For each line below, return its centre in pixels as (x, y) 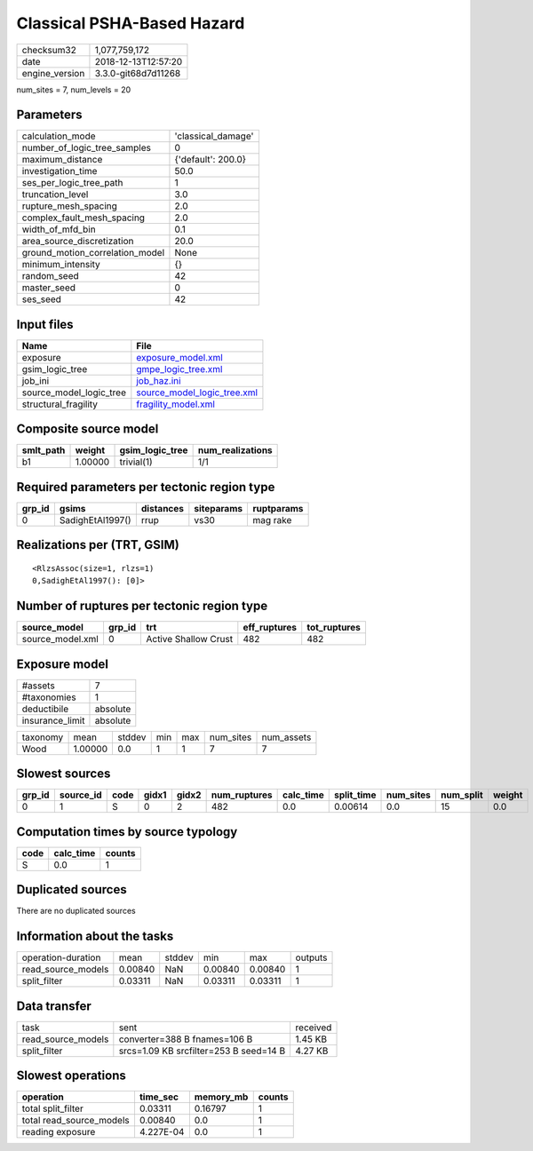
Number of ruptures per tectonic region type (142, 606)
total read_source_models (76, 1121)
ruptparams (278, 508)
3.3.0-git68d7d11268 (138, 73)
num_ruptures (242, 795)
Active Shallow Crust (190, 639)
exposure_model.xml (180, 357)
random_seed (50, 276)
